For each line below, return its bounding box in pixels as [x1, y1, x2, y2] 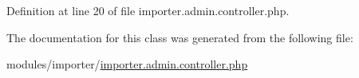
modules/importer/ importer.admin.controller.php [6, 56, 248, 72]
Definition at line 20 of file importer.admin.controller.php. [6, 2, 290, 18]
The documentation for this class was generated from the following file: [6, 29, 353, 45]
